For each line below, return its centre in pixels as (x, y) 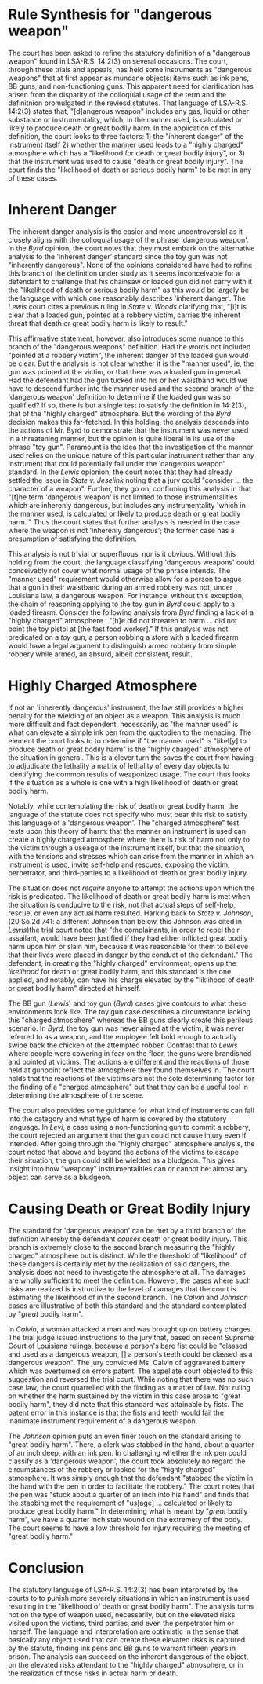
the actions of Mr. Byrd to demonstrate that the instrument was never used (128, 430)
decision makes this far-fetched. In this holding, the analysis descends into (129, 422)
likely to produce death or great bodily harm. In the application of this (120, 128)
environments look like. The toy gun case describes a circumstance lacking (130, 1011)
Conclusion (46, 1567)
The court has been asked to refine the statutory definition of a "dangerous (129, 53)
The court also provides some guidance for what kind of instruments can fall (131, 1110)
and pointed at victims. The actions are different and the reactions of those (129, 1061)
